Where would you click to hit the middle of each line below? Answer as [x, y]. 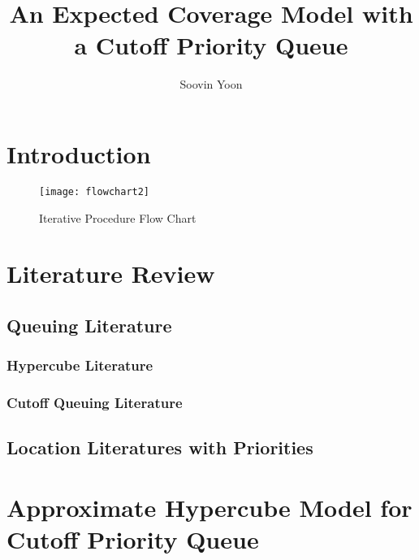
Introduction [79, 153]
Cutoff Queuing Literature [95, 403]
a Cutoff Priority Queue [211, 45]
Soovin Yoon [211, 84]
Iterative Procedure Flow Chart [118, 217]
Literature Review [111, 273]
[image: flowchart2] [95, 191]
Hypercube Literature [80, 365]
